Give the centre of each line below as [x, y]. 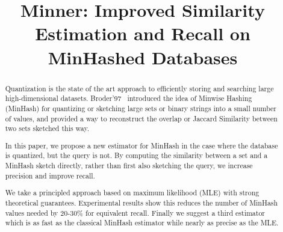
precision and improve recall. [50, 175]
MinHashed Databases [143, 57]
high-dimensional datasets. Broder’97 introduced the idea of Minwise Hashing [129, 98]
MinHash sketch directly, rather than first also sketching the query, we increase [129, 166]
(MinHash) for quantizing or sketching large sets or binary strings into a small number [141, 108]
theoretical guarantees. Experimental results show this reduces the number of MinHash [141, 202]
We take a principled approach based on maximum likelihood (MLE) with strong [132, 193]
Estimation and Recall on [143, 33]
